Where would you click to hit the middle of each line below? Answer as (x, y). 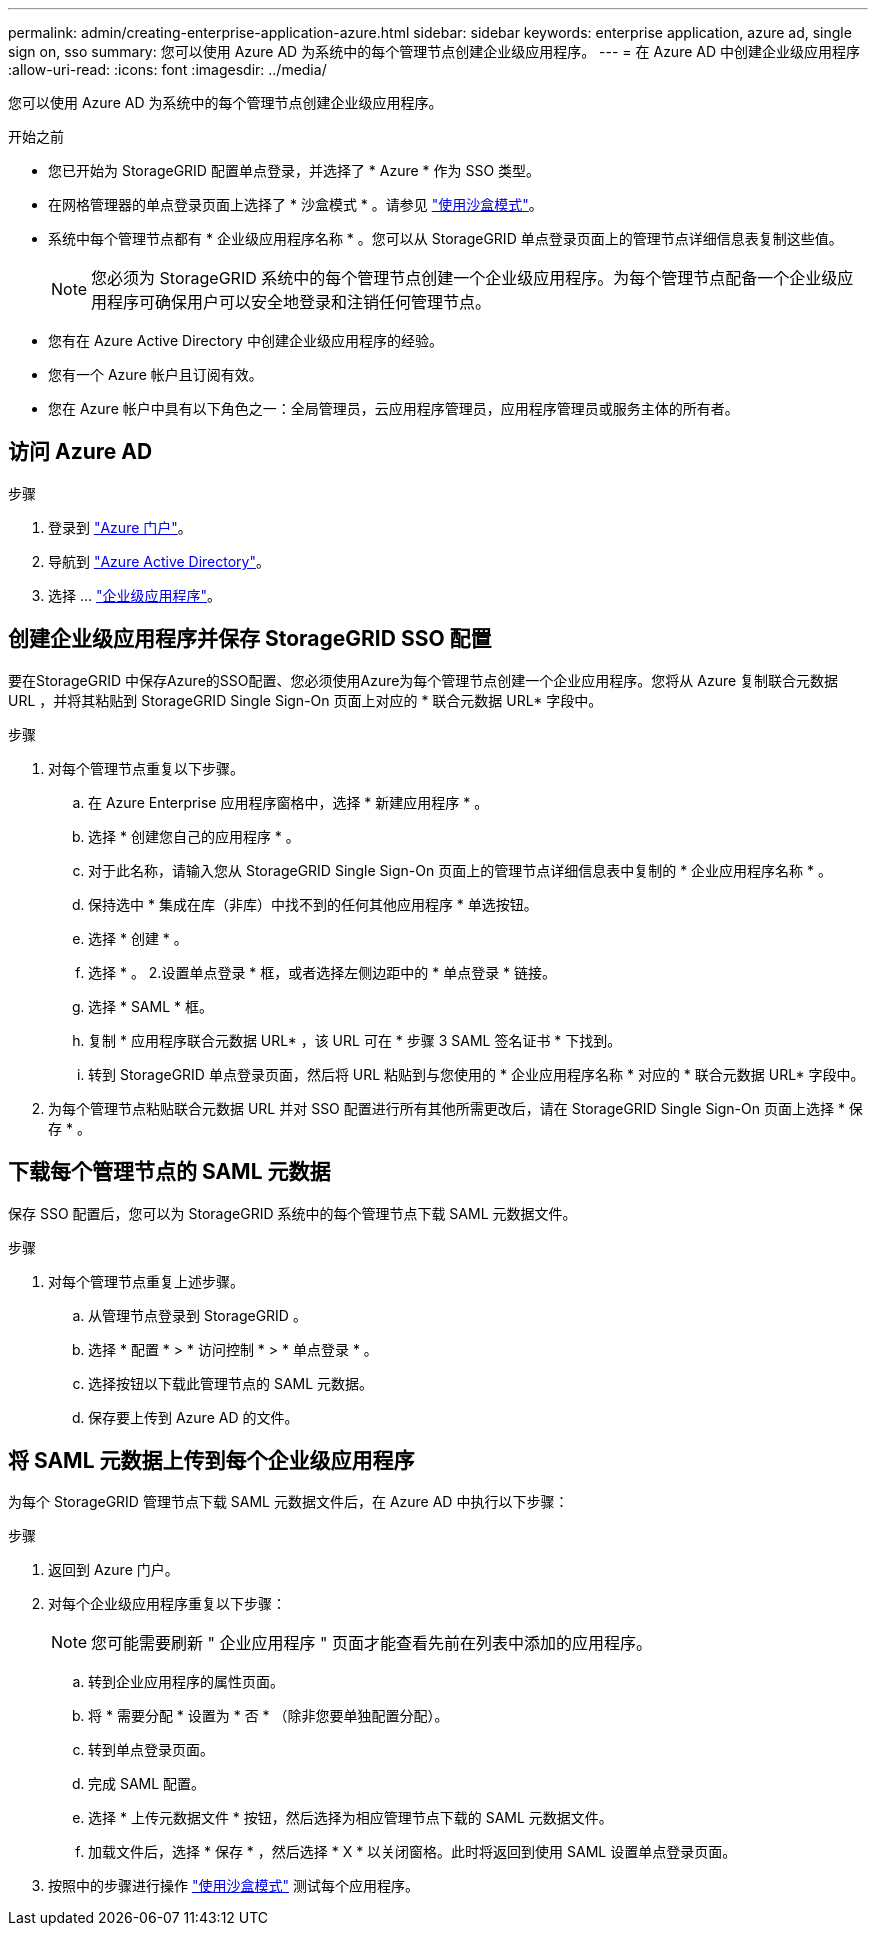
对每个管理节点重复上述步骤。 (146, 1281)
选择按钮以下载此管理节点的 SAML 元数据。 (231, 1383)
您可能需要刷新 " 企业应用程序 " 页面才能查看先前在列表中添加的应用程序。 (371, 1643)
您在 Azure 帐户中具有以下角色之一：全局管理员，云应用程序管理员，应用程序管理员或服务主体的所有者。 (393, 408)
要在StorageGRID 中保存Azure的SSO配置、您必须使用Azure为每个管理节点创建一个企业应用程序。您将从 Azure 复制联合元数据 (423, 680)
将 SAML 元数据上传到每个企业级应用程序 (211, 1460)
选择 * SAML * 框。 (150, 1006)
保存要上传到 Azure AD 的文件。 (193, 1417)
